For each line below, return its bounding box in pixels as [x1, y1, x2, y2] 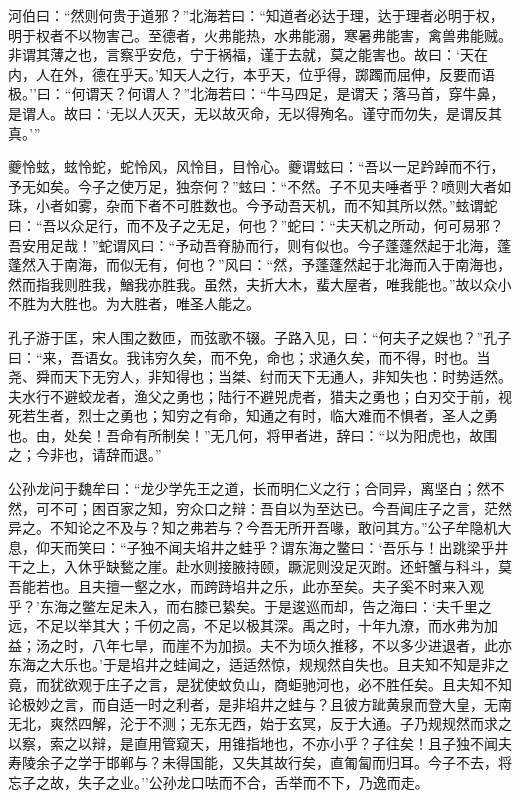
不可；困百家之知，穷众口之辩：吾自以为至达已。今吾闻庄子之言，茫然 [49, 497, 512, 518]
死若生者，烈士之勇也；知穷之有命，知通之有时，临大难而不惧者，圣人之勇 [8, 405, 498, 426]
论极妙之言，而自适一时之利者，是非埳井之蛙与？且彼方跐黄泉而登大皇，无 [8, 693, 498, 714]
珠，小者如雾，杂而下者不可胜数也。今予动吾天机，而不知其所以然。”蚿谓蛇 [8, 195, 498, 216]
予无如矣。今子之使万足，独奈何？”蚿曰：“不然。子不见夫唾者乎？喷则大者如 [8, 175, 512, 196]
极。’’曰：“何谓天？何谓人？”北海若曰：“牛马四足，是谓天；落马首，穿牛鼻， [8, 83, 505, 104]
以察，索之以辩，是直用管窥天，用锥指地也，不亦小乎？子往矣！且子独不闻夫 [8, 732, 512, 753]
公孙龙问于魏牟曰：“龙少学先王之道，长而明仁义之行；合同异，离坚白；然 [8, 478, 491, 499]
